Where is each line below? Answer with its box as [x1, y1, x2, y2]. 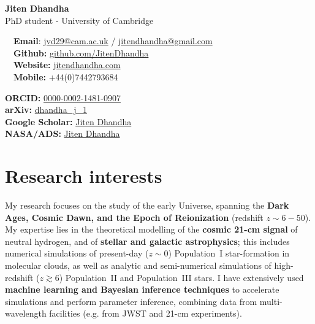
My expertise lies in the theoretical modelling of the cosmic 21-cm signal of [5, 223, 298, 236]
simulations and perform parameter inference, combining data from [5, 295, 257, 307]
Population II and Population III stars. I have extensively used [65, 271, 304, 283]
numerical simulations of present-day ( [5, 247, 149, 260]
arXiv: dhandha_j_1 [5, 103, 87, 116]
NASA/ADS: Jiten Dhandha [5, 127, 120, 140]
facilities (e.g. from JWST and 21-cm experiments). [49, 307, 242, 320]
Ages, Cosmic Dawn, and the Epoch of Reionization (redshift [5, 210, 264, 223]
